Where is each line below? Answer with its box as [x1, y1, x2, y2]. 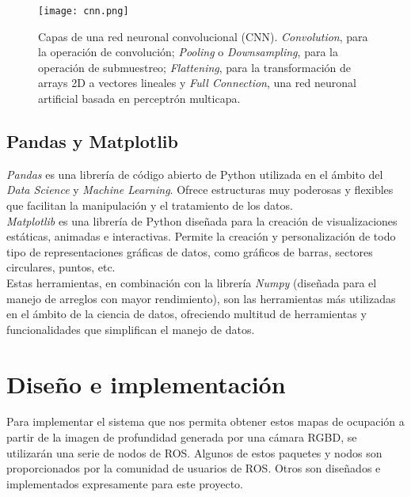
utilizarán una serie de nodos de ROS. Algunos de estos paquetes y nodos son [6, 444, 382, 461]
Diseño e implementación [6, 367, 286, 400]
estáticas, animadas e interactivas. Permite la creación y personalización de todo [6, 228, 396, 245]
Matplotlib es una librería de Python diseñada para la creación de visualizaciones [6, 212, 398, 229]
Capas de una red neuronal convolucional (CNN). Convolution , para [38, 28, 368, 44]
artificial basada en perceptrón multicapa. [38, 90, 241, 107]
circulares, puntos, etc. [6, 259, 116, 275]
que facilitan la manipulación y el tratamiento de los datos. [6, 197, 293, 214]
